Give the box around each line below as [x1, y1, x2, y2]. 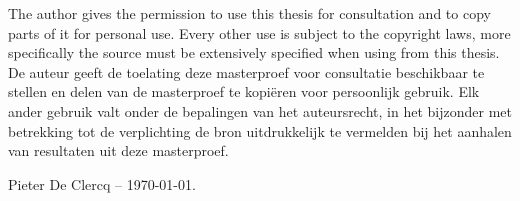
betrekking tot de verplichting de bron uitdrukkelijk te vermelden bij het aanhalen [8, 120, 512, 141]
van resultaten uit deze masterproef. [8, 140, 229, 161]
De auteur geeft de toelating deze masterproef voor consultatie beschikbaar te [8, 61, 485, 82]
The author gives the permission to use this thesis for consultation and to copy [8, 3, 491, 23]
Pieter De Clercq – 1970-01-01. [8, 173, 196, 194]
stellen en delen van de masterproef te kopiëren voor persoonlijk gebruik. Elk [8, 81, 480, 102]
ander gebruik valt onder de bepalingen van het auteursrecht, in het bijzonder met [8, 100, 512, 121]
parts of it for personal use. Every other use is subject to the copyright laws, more [8, 22, 511, 43]
